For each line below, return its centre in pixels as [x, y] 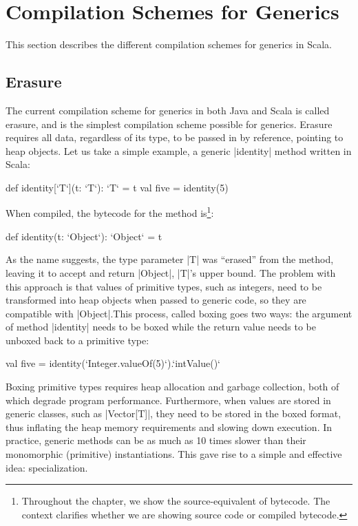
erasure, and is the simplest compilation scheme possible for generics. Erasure [169, 124]
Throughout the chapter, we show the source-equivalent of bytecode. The [176, 501]
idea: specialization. [47, 467]
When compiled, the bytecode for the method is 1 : [110, 212]
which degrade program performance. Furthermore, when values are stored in [168, 400]
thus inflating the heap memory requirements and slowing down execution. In [169, 427]
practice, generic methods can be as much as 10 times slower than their [156, 440]
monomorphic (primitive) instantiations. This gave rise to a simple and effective [174, 454]
